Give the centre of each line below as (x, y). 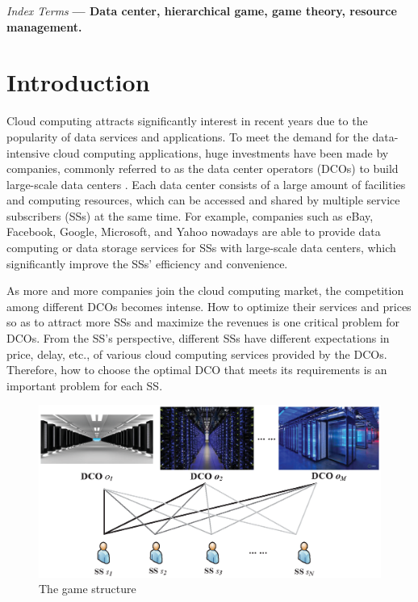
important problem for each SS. (85, 385)
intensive (28, 152)
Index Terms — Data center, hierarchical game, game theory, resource (202, 11)
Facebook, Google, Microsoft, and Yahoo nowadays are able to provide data (194, 232)
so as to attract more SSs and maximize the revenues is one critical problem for (203, 322)
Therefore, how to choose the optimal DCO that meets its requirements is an (197, 370)
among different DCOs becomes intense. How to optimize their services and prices (209, 306)
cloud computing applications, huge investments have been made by (221, 152)
